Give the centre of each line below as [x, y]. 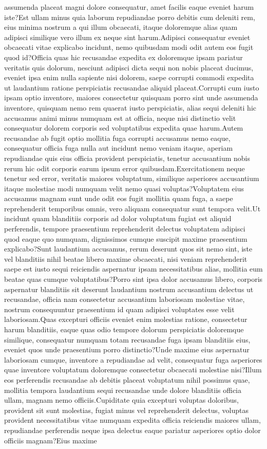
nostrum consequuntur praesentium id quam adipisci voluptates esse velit [119, 309]
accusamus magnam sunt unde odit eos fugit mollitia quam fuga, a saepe [119, 198]
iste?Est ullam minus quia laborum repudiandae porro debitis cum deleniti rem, [130, 17]
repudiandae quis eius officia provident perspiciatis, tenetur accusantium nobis [127, 158]
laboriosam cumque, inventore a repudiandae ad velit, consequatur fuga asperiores [133, 359]
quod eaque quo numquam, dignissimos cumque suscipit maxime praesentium [126, 238]
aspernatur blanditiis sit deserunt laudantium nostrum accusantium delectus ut [129, 289]
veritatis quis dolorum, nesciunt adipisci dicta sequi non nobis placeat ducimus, [129, 67]
